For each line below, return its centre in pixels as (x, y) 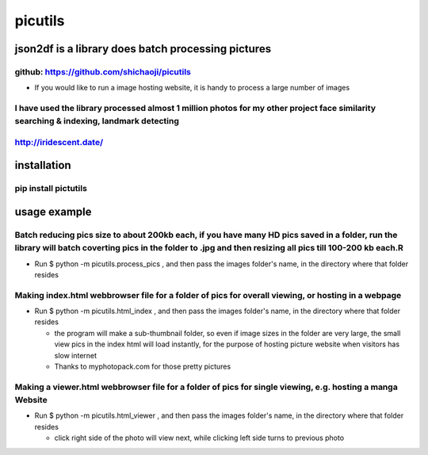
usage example (53, 212)
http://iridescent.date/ (59, 142)
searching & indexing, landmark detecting (97, 121)
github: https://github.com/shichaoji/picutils (103, 71)
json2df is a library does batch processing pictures (143, 49)
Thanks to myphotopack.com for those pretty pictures (143, 367)
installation (43, 165)
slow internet (76, 355)
